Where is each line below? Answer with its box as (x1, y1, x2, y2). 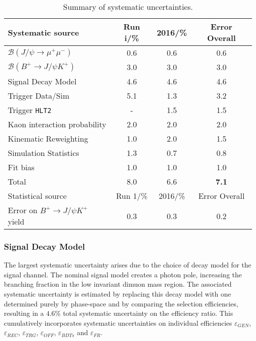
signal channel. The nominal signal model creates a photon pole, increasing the (4, 269, 242, 279)
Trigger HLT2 (8, 104, 52, 115)
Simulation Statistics (8, 147, 79, 158)
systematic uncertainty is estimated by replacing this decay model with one (4, 289, 231, 299)
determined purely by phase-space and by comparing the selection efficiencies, (4, 298, 238, 308)
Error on (8, 204, 37, 216)
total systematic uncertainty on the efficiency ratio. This (63, 308, 233, 318)
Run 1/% (116, 190, 148, 201)
